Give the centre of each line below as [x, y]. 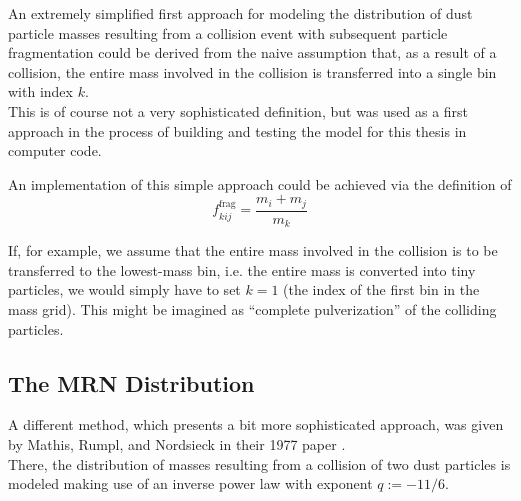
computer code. [55, 150]
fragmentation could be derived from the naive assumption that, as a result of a [252, 52]
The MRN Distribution [131, 382]
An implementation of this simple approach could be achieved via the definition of [260, 183]
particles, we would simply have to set [124, 289]
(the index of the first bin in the [381, 289]
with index [40, 91]
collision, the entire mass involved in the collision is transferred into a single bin [252, 71]
